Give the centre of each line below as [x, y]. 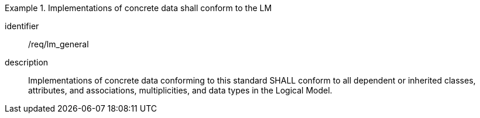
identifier [22, 26]
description [27, 62]
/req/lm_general [59, 44]
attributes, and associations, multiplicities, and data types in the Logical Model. [180, 90]
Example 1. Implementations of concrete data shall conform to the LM [138, 8]
